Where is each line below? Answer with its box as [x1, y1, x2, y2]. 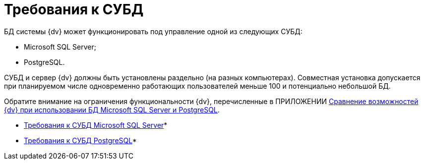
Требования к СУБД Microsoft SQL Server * [24, 120, 168, 129]
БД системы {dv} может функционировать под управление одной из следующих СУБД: [4, 27, 303, 36]
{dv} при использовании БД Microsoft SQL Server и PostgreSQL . [4, 105, 220, 114]
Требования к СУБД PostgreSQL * [24, 136, 137, 145]
